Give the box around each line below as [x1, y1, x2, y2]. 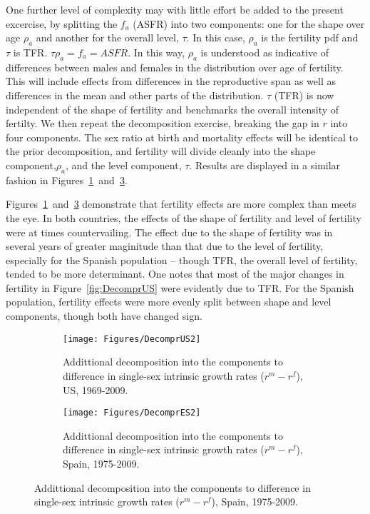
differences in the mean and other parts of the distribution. [6, 87, 264, 102]
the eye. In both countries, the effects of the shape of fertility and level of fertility [6, 210, 361, 225]
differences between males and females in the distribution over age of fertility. [6, 59, 344, 74]
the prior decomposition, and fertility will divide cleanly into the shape [6, 143, 316, 158]
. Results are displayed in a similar [189, 157, 341, 172]
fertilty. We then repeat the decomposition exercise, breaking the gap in [6, 116, 319, 131]
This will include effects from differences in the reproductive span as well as [6, 74, 336, 89]
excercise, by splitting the [6, 16, 118, 31]
